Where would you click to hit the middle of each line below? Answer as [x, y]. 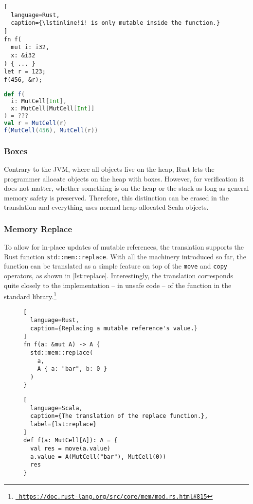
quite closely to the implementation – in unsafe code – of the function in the [118, 285]
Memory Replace [38, 228]
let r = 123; [25, 72]
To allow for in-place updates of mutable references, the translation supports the [124, 247]
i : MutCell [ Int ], [39, 101]
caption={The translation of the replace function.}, [119, 416]
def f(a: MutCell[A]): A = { [71, 441]
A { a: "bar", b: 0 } [72, 369]
